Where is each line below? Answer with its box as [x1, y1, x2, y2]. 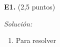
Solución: [4, 18, 32, 28]
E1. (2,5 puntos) [4, 1, 55, 11]
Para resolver [15, 35, 56, 45]
